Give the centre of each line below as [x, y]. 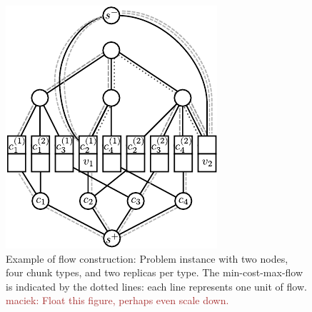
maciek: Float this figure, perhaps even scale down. [117, 300]
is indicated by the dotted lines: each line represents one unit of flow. [156, 286]
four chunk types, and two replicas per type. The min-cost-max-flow [155, 272]
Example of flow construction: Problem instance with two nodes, [147, 258]
